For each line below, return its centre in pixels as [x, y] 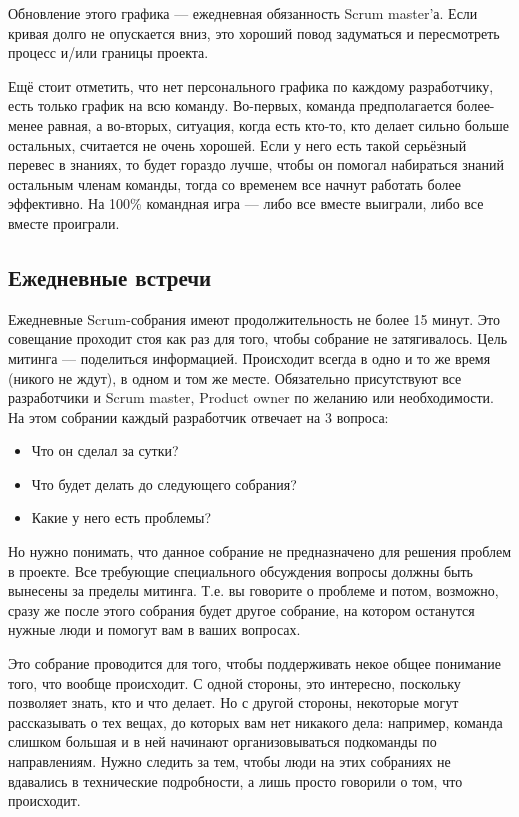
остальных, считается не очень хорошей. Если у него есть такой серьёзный [237, 144]
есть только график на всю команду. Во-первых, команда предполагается [230, 105]
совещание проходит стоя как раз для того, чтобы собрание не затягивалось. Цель [258, 338]
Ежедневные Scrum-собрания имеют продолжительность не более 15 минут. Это [254, 318]
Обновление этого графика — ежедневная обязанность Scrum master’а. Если [243, 13]
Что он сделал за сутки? [105, 450]
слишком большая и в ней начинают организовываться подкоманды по [222, 741]
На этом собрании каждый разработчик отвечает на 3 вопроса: [198, 416]
